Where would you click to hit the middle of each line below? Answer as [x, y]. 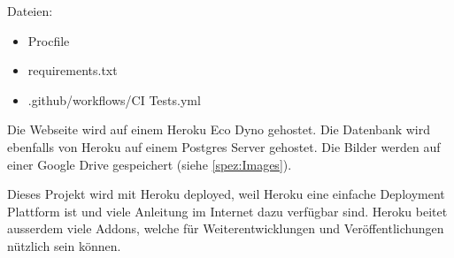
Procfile [49, 40]
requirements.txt [73, 70]
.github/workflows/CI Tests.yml [114, 99]
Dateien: [30, 11]
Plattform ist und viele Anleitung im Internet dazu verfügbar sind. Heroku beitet [227, 211]
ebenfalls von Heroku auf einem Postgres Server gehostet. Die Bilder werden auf [224, 146]
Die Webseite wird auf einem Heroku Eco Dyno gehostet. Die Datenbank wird [219, 129]
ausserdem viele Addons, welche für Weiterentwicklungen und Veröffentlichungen [226, 228]
